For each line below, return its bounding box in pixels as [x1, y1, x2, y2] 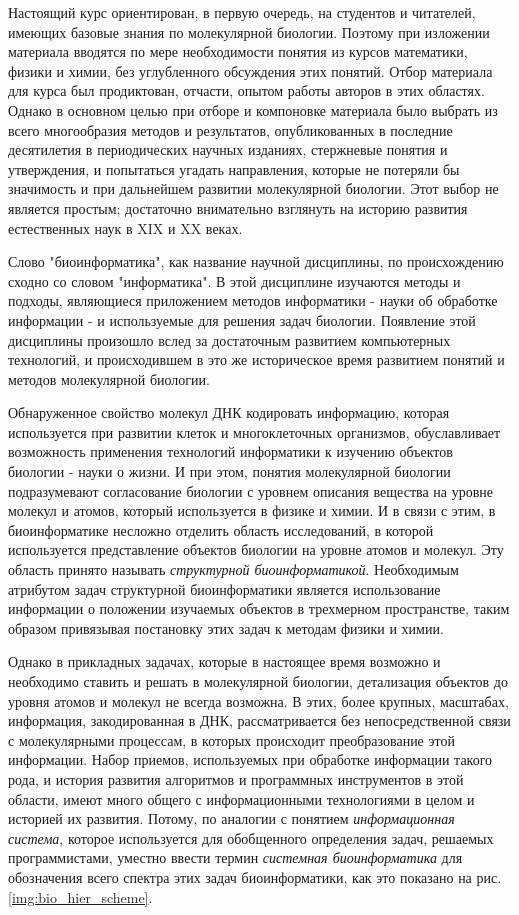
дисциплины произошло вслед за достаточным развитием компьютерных [8, 329, 451, 350]
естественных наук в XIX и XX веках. [8, 217, 243, 238]
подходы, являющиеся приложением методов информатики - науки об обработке [8, 290, 498, 311]
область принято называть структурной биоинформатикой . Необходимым [8, 559, 459, 580]
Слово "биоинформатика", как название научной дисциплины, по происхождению [8, 251, 504, 272]
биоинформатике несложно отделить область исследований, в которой [8, 519, 434, 540]
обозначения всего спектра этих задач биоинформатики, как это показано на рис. [8, 866, 502, 887]
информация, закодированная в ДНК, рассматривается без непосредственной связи [8, 710, 511, 731]
